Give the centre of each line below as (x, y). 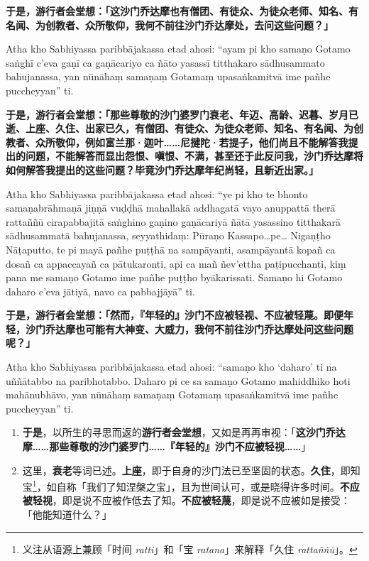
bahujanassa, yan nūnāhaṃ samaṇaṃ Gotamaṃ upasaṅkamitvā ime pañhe (168, 76)
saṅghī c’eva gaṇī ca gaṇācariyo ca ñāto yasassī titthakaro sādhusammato (165, 62)
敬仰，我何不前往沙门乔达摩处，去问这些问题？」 (219, 24)
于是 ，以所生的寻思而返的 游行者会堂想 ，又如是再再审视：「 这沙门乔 (179, 432)
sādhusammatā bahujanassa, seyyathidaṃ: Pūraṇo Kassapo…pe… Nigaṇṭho (168, 235)
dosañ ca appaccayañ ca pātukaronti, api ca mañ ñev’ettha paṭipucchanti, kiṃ (176, 263)
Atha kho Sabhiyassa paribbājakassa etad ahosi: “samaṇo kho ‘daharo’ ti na (171, 367)
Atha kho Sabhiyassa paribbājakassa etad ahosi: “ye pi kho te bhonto (157, 194)
